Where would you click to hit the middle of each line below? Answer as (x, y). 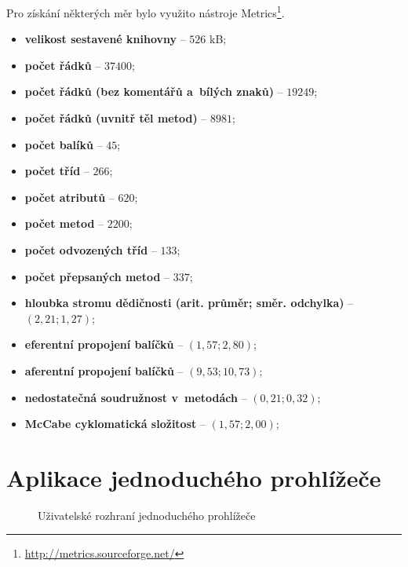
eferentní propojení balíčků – (104, 344)
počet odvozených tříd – (91, 250)
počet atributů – (69, 197)
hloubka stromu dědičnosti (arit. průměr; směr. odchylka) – (189, 303)
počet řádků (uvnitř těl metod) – (116, 118)
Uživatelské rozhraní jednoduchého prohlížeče (147, 515)
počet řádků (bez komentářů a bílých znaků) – (154, 91)
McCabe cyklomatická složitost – (115, 424)
